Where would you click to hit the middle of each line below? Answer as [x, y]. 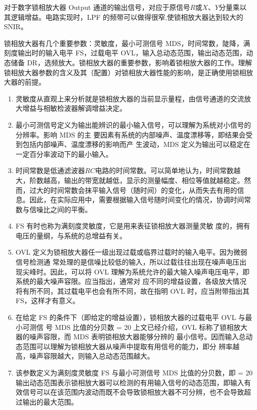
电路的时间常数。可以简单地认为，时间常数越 [168, 170]
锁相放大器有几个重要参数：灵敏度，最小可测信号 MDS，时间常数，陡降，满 [127, 43]
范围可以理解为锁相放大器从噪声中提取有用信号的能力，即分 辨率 [128, 346]
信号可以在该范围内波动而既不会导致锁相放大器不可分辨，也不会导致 [133, 392]
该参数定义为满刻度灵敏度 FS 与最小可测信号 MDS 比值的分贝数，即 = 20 [134, 372]
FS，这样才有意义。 [47, 300]
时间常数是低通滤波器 [50, 170]
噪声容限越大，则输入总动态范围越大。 [92, 356]
